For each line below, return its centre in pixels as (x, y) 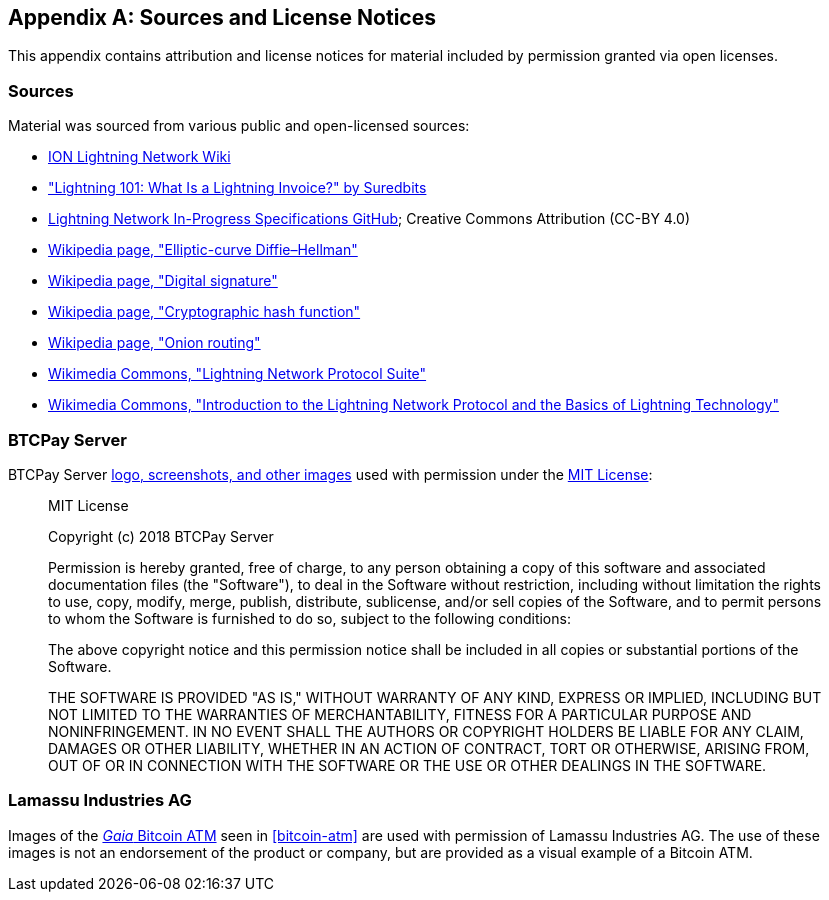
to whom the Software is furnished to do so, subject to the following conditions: (309, 618)
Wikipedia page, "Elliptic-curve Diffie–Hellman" (203, 250)
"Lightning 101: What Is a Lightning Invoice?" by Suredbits (237, 188)
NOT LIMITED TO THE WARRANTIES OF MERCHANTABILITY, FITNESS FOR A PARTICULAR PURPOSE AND (400, 714)
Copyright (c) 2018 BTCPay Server (161, 536)
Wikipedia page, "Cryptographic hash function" (204, 312)
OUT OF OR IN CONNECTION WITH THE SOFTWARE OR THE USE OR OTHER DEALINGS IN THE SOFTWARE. (407, 765)
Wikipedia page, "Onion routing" (154, 343)
